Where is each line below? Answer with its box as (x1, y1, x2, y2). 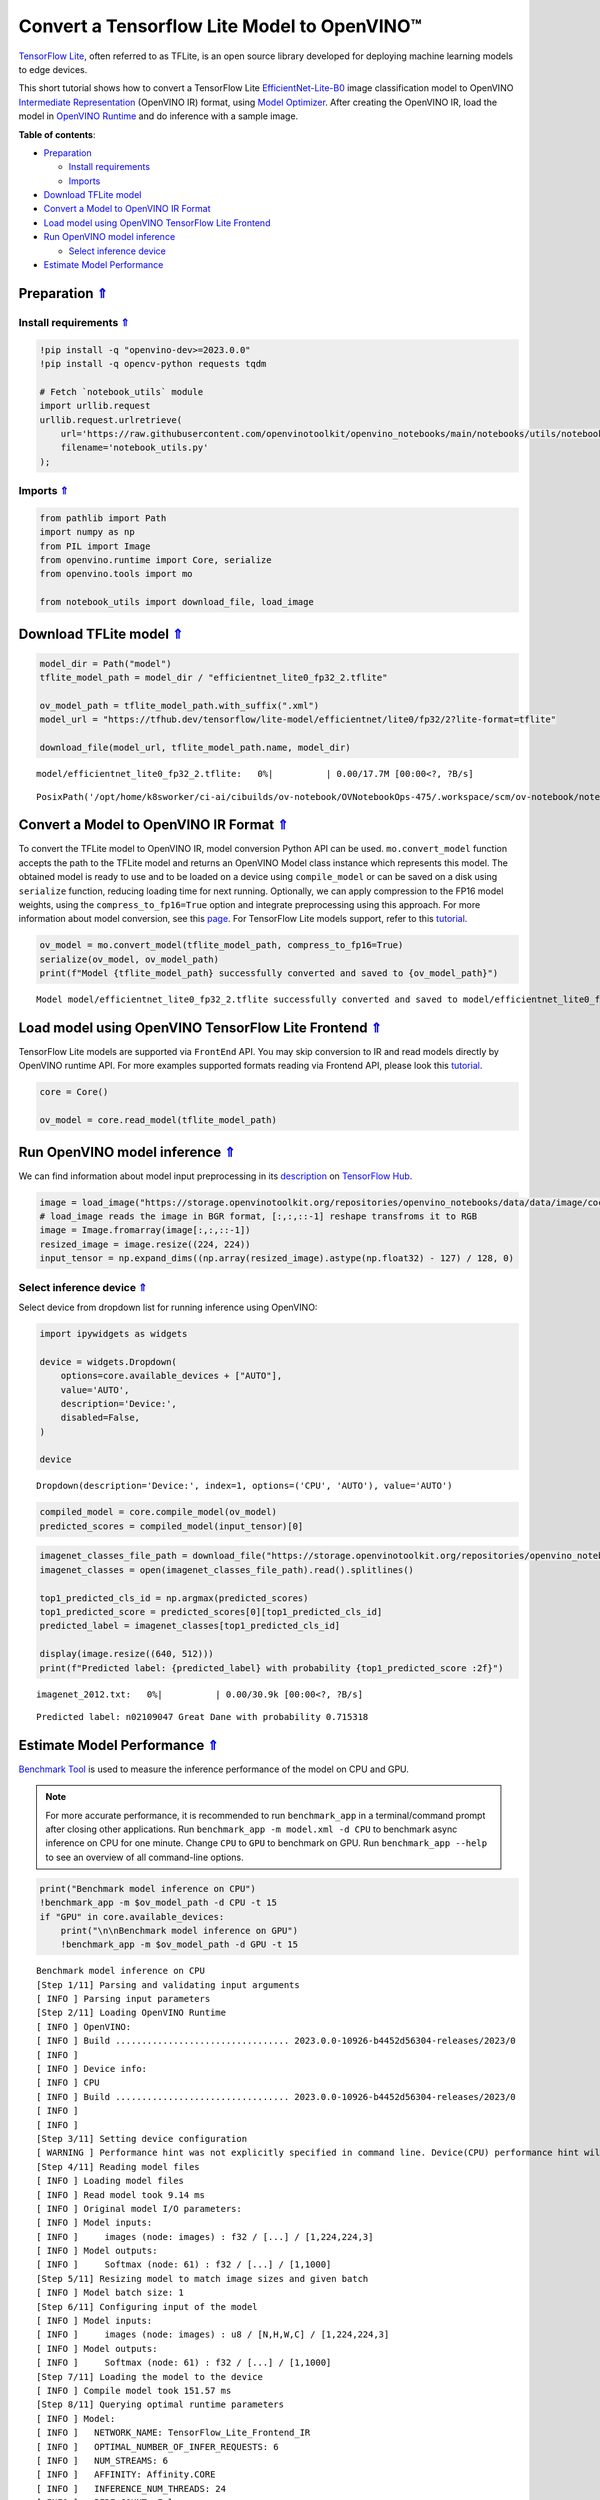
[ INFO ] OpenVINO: (36, 2021, 132, 2032)
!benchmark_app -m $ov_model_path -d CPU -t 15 (39, 1897, 277, 1909)
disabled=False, (60, 1412, 140, 1424)
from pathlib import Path (39, 512, 167, 524)
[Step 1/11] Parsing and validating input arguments (36, 1979, 300, 1990)
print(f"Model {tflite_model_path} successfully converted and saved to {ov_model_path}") (39, 968, 499, 979)
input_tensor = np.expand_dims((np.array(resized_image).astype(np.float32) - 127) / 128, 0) (39, 1253, 515, 1264)
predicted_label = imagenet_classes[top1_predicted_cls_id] (39, 1620, 341, 1632)
